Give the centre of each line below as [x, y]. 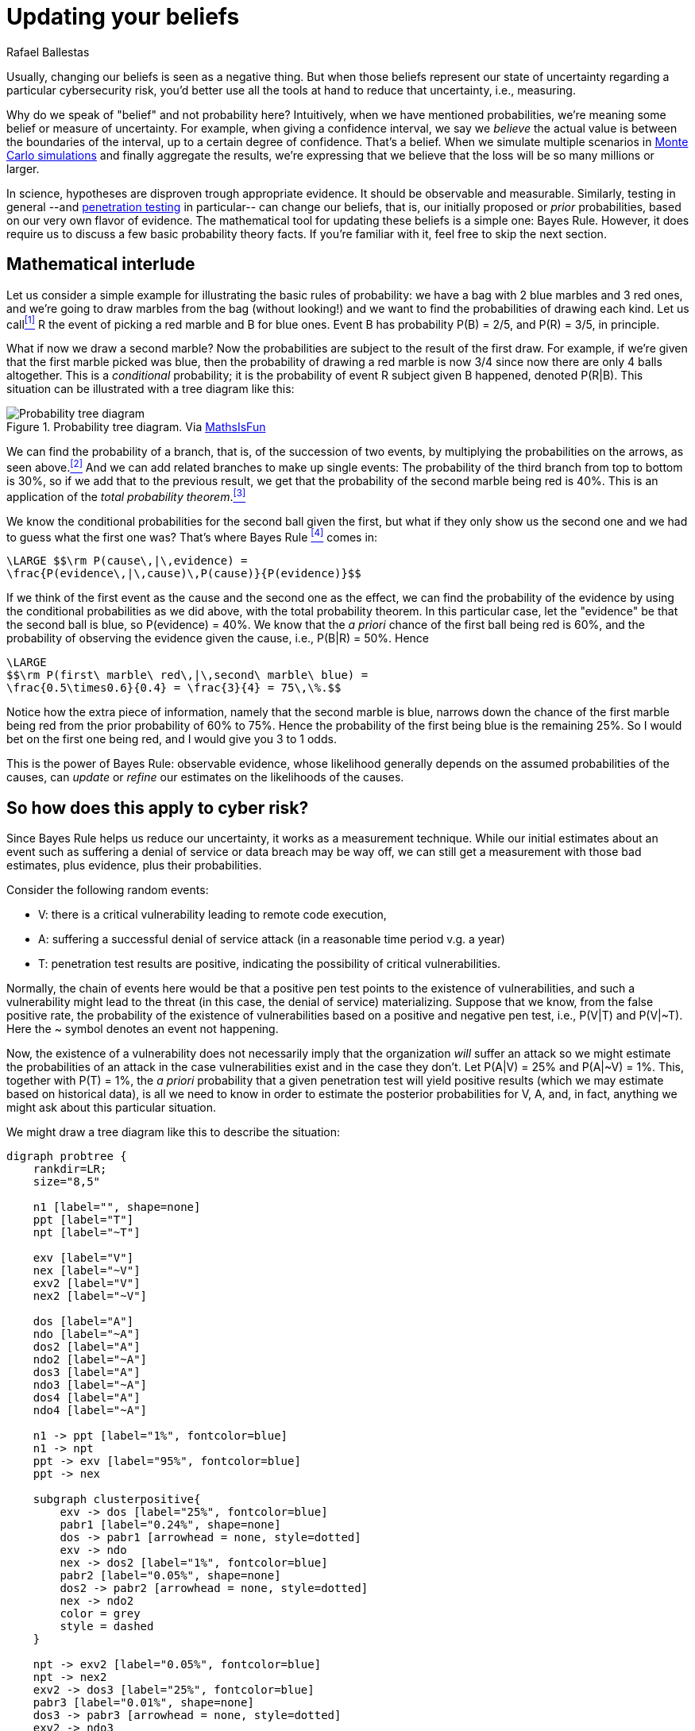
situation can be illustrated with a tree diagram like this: [151, 389]
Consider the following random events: [108, 890]
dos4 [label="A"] [87, 1398]
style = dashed [107, 1627]
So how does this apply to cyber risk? [158, 808]
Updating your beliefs [123, 17]
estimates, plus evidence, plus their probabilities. [134, 865]
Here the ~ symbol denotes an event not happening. [143, 1029]
